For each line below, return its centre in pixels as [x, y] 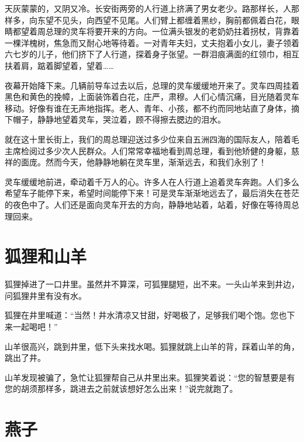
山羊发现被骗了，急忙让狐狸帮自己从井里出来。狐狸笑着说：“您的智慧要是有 [150, 377]
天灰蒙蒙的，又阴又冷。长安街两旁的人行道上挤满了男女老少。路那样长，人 [148, 8]
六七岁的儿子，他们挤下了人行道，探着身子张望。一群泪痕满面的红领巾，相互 [152, 54]
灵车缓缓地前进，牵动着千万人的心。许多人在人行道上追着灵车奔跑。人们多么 [152, 181]
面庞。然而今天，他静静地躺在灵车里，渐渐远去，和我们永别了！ [144, 162]
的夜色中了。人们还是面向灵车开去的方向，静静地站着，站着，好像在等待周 [148, 204]
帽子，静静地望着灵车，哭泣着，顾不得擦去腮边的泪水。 [119, 119]
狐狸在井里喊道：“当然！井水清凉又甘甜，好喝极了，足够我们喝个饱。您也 [146, 315]
